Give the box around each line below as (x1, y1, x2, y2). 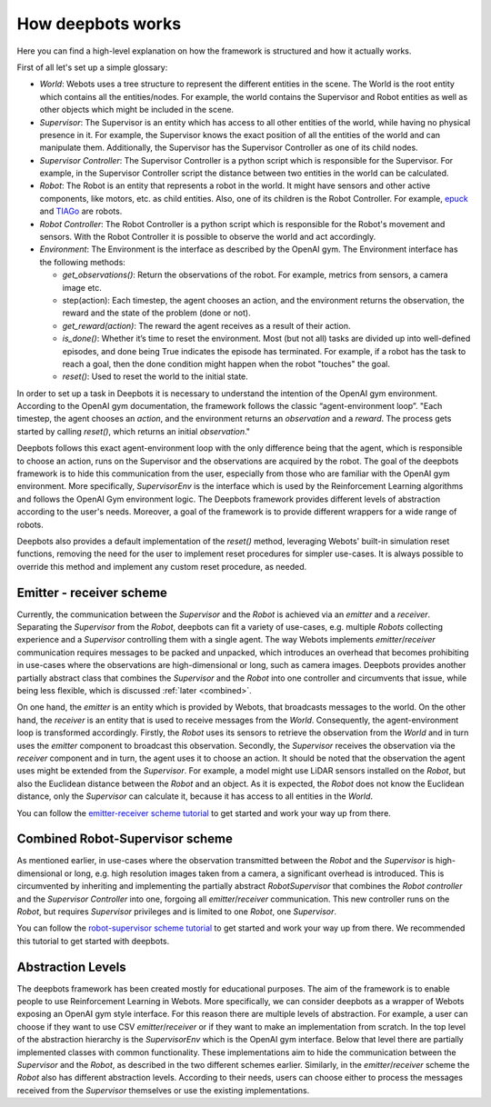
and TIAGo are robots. (39, 205, 123, 217)
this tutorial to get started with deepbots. (16, 935, 170, 946)
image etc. (62, 282, 102, 293)
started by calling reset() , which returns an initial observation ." (16, 425, 250, 436)
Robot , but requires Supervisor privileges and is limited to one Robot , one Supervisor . (16, 906, 336, 917)
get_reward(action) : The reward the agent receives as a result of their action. (62, 320, 351, 331)
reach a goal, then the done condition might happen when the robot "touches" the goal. (62, 358, 391, 369)
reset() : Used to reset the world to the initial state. (62, 371, 249, 382)
